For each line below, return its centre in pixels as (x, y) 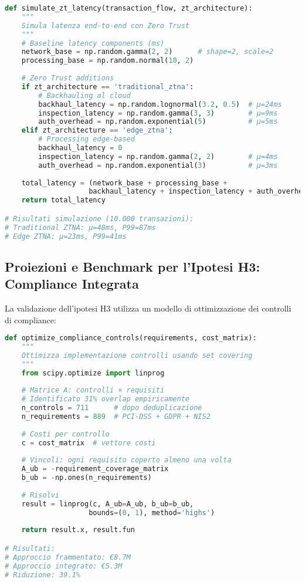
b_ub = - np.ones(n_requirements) (87, 478)
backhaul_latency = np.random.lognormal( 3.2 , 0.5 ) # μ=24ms (160, 104)
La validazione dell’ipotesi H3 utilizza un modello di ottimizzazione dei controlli (148, 308)
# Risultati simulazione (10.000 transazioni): (99, 219)
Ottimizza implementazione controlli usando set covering (137, 355)
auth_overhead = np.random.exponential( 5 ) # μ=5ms (158, 122)
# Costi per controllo (65, 434)
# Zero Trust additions (68, 78)
